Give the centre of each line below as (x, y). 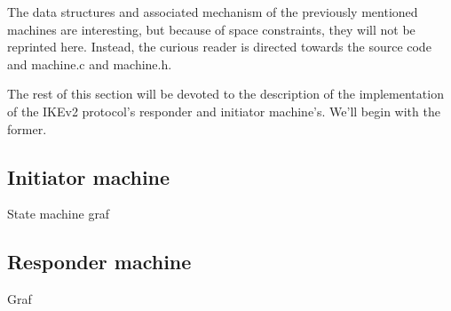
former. (27, 128)
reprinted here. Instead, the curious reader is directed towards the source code (219, 47)
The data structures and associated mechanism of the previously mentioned (213, 12)
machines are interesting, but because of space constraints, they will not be (211, 29)
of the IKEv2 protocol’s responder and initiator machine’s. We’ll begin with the (224, 111)
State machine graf (59, 214)
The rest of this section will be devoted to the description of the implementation (225, 94)
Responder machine (99, 262)
